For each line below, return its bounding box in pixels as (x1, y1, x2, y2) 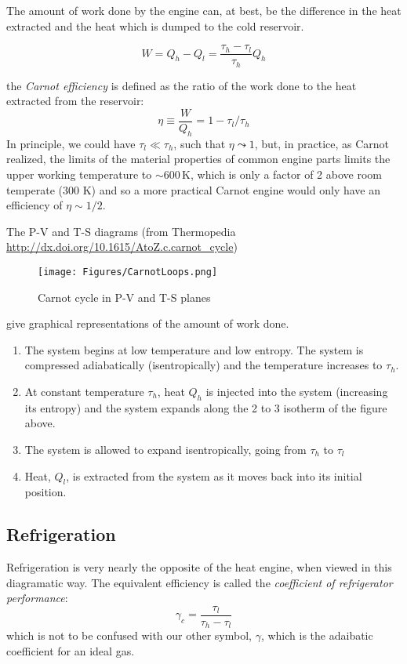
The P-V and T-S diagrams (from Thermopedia (6, 223, 236, 239)
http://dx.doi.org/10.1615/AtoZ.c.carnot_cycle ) (6, 238, 238, 255)
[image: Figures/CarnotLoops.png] (38, 266, 218, 278)
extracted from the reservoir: (6, 93, 144, 109)
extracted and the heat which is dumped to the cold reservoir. (6, 17, 304, 34)
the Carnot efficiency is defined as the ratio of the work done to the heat (6, 77, 357, 93)
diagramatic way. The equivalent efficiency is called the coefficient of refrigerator (6, 574, 393, 590)
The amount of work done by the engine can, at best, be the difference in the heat (6, 2, 402, 18)
